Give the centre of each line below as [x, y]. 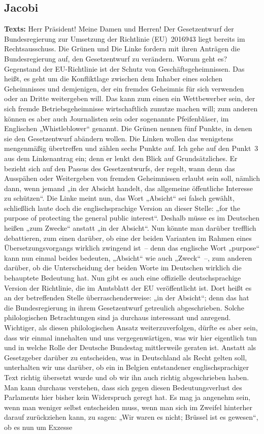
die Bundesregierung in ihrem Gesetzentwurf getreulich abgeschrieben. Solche [124, 307]
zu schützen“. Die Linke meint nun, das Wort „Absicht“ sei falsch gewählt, [119, 198]
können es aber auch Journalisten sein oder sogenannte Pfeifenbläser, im [117, 118]
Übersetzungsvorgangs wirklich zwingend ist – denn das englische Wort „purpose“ [132, 248]
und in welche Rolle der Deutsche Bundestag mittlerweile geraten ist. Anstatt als [130, 347]
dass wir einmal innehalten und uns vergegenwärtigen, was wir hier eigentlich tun [130, 337]
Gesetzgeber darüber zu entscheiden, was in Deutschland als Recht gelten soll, [126, 357]
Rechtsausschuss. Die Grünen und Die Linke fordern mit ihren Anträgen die [122, 49]
